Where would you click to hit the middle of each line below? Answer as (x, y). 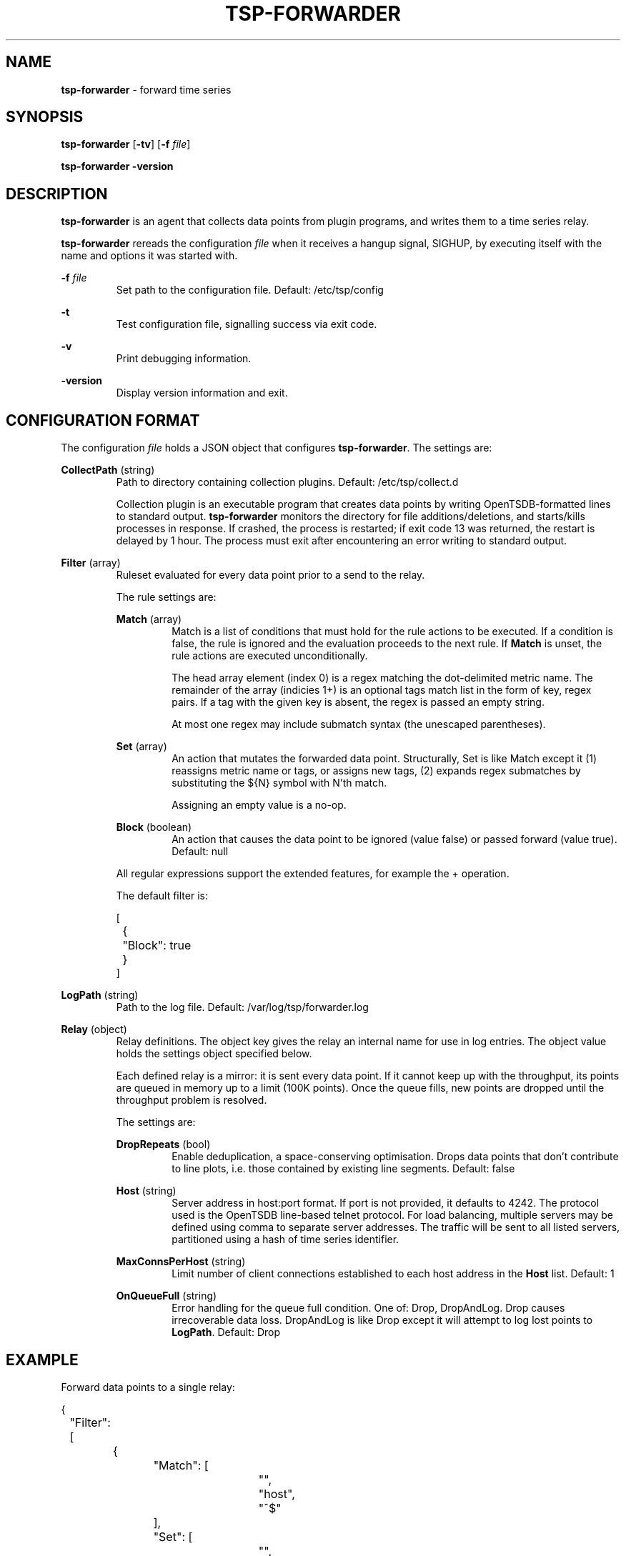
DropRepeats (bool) (163, 1144)
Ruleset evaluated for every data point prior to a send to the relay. (270, 575)
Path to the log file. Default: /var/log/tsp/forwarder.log (242, 1007)
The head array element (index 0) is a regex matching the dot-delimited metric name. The (382, 678)
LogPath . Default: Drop (226, 1332)
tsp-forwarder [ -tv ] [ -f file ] (126, 144)
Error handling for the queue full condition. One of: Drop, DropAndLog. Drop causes (368, 1308)
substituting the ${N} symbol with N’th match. (279, 783)
